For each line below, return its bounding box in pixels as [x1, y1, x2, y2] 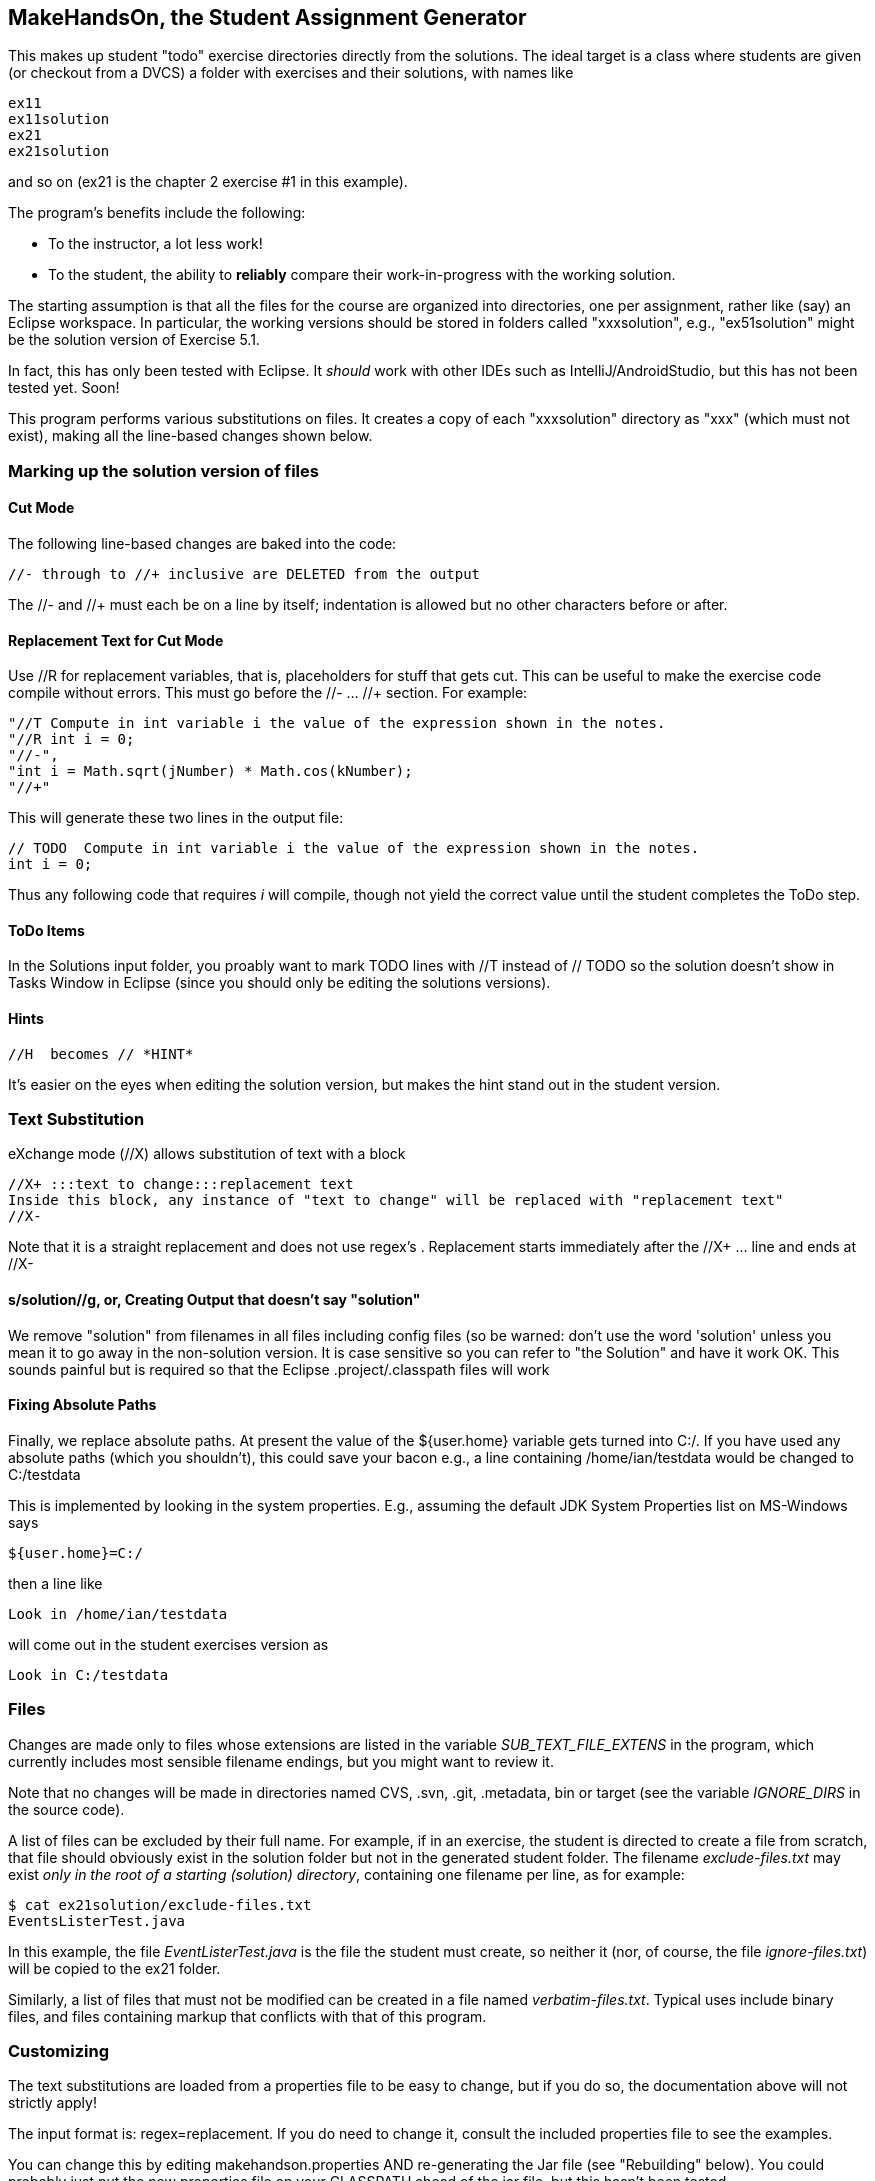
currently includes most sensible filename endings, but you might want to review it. [8, 1752, 554, 1770]
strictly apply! [8, 2094, 97, 2112]
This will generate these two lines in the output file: [8, 809, 344, 827]
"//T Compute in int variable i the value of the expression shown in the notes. [8, 715, 666, 732]
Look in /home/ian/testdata [8, 1605, 228, 1622]
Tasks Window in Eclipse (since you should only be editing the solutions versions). [8, 974, 551, 992]
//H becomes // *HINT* [8, 1045, 194, 1062]
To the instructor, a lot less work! [48, 235, 263, 253]
